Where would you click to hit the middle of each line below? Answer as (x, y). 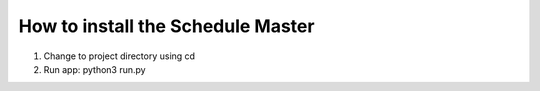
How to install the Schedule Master (166, 26)
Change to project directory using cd (119, 56)
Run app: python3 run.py (94, 69)
